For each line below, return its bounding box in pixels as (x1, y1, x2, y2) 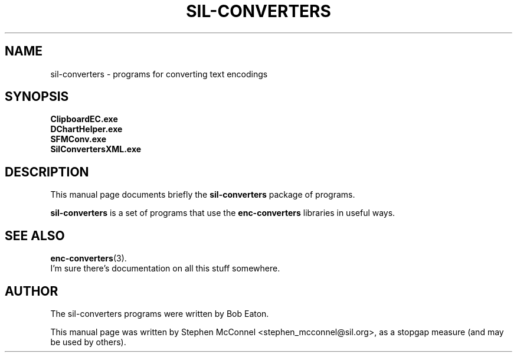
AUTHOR (5, 283, 58, 299)
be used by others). (50, 336, 126, 347)
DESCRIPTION (5, 164, 89, 179)
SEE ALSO (5, 228, 65, 243)
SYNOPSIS (5, 89, 69, 104)
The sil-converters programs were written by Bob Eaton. (50, 308, 269, 319)
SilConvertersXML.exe (50, 144, 142, 155)
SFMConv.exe (50, 134, 107, 145)
